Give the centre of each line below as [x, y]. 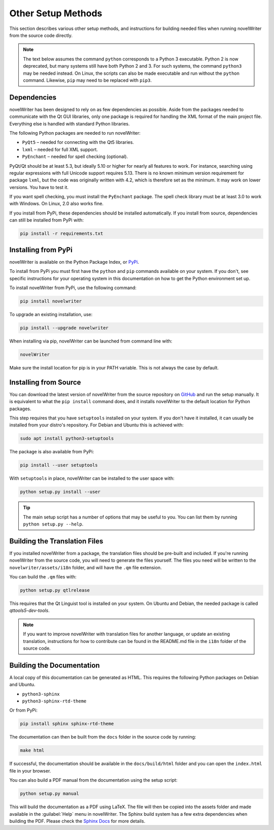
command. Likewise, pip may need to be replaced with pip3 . [88, 80]
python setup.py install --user [60, 492]
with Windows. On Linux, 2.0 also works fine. [57, 204]
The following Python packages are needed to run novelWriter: [75, 133]
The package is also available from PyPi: [52, 452]
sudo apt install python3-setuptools [67, 439]
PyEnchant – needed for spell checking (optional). [75, 157]
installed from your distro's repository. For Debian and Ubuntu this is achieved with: [96, 425]
